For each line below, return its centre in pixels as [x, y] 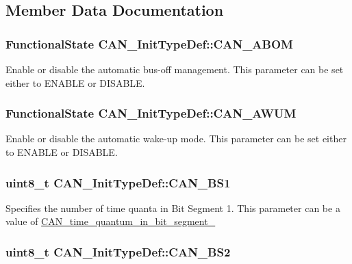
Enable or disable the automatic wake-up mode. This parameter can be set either [176, 138]
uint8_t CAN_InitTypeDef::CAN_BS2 [118, 251]
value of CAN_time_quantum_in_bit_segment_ [111, 221]
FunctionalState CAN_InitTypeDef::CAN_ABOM [149, 43]
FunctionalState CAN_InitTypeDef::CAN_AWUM [151, 113]
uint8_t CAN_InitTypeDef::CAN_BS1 [118, 182]
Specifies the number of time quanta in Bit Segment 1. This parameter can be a [173, 208]
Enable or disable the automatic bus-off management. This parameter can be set [175, 69]
